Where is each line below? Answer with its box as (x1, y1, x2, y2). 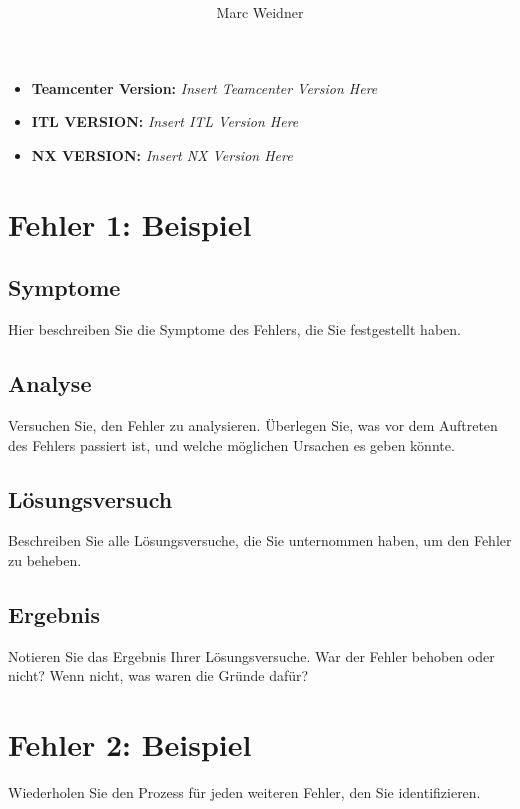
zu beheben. (8, 549, 82, 570)
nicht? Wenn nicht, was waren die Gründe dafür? (8, 665, 309, 686)
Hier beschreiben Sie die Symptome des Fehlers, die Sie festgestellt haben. (8, 319, 461, 340)
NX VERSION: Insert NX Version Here (31, 144, 293, 165)
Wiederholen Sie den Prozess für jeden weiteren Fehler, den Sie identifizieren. (8, 782, 481, 803)
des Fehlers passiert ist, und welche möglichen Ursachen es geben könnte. (8, 434, 455, 455)
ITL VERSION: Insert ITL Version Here (31, 111, 299, 132)
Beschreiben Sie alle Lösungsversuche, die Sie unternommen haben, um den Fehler (8, 530, 512, 551)
